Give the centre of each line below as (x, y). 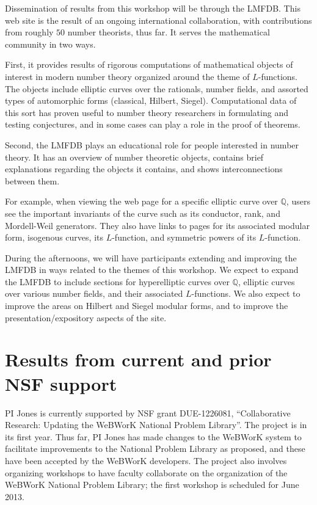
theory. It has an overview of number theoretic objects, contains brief (134, 157)
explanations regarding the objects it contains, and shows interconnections (144, 169)
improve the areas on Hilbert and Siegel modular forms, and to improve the (147, 306)
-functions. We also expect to (246, 293)
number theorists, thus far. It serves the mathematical (169, 32)
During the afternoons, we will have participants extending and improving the (151, 257)
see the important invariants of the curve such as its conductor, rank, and (143, 213)
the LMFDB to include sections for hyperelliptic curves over (117, 281)
